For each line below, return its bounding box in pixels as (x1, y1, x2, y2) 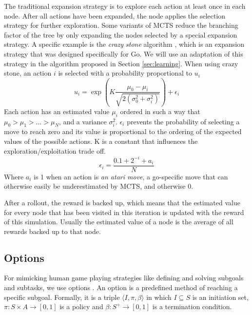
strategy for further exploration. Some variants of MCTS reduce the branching (4, 20, 238, 30)
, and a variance (59, 116, 107, 126)
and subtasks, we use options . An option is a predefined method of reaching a (4, 282, 238, 293)
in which (146, 292, 172, 302)
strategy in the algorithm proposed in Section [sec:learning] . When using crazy (4, 58, 238, 68)
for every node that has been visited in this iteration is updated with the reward (4, 207, 244, 217)
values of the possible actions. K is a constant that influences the (4, 136, 198, 146)
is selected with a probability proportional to (58, 68, 192, 78)
